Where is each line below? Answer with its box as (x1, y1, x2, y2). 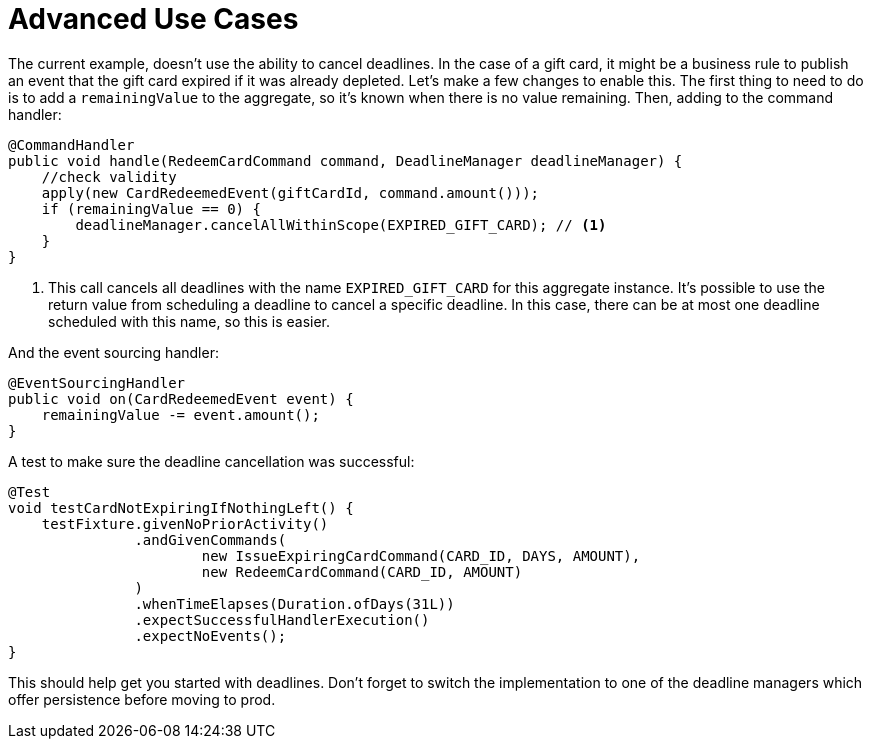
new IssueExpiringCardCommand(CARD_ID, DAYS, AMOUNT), (201, 547, 641, 564)
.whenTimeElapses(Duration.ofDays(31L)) (134, 595, 455, 612)
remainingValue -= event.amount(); (41, 406, 320, 423)
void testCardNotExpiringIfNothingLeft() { (8, 499, 354, 516)
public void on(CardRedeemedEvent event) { (8, 390, 354, 407)
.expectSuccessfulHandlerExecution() (134, 611, 430, 628)
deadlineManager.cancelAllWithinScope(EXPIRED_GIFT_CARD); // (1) (75, 216, 607, 233)
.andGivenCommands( (134, 531, 287, 548)
